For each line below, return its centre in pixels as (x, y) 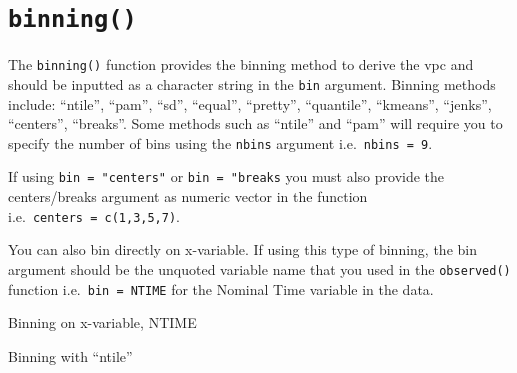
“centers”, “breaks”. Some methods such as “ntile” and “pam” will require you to (255, 123)
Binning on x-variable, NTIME (102, 322)
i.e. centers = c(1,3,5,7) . (94, 215)
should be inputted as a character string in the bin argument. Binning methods (252, 83)
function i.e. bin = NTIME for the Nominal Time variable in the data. (221, 288)
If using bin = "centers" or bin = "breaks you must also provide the (226, 176)
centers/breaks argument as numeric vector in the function (188, 196)
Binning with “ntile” (70, 355)
